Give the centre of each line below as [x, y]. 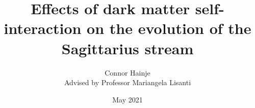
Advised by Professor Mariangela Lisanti [127, 82]
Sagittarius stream [127, 48]
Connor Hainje [127, 72]
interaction [43, 28]
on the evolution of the [169, 28]
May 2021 [127, 99]
